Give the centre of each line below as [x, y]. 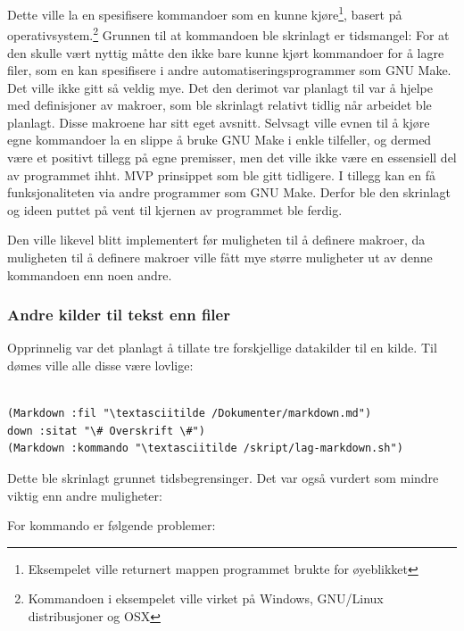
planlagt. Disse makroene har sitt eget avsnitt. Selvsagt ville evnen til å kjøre [219, 122]
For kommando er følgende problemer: [112, 525]
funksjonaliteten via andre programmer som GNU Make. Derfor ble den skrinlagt [229, 192]
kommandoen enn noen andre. [90, 274]
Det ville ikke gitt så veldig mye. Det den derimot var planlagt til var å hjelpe [220, 87]
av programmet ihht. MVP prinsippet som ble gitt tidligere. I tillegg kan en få [222, 174]
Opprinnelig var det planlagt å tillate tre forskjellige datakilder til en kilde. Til [222, 348]
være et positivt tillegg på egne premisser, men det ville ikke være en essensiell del [232, 158]
